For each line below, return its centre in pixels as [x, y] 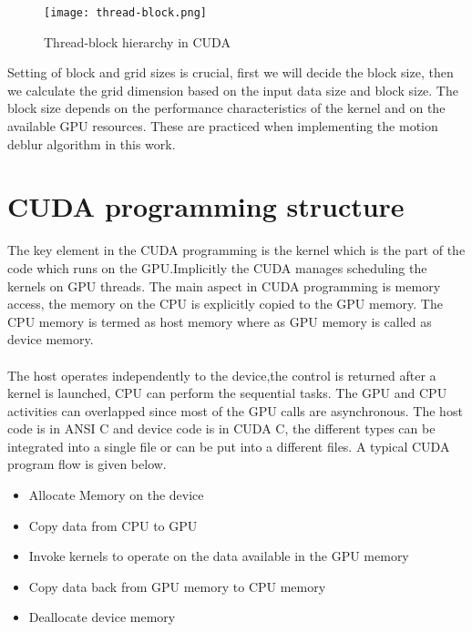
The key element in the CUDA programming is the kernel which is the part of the [236, 250]
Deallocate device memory [102, 617]
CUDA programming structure [206, 206]
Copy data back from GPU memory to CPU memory [177, 586]
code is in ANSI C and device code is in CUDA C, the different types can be [221, 428]
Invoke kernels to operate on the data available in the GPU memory [219, 556]
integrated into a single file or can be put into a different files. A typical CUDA [229, 446]
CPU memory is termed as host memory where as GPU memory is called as [220, 321]
